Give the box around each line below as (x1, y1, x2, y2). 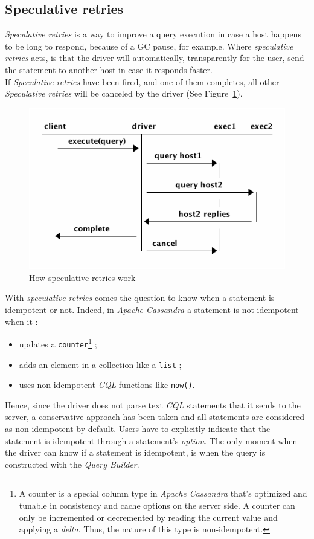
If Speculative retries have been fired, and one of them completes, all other (5, 75, 280, 88)
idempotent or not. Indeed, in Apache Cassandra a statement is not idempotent (5, 303, 299, 316)
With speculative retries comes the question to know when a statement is (5, 291, 275, 304)
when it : (5, 315, 38, 328)
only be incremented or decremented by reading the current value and (19, 511, 278, 523)
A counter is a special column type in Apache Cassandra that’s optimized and (19, 487, 307, 500)
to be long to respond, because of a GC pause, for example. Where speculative (5, 39, 293, 52)
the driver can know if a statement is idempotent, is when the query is (5, 446, 266, 459)
